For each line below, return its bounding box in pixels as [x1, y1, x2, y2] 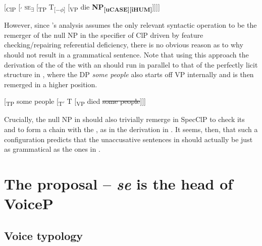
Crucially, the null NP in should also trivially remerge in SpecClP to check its [4, 114, 245, 125]
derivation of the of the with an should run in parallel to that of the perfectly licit [4, 59, 258, 70]
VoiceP [4, 193, 54, 214]
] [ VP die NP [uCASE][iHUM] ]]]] [64, 2, 160, 13]
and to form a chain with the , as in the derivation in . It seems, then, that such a [4, 124, 258, 134]
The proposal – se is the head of [4, 173, 233, 194]
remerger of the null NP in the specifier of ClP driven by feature [4, 29, 203, 40]
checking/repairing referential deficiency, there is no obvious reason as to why [4, 39, 243, 50]
